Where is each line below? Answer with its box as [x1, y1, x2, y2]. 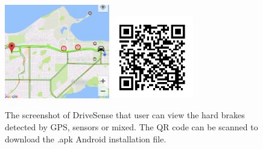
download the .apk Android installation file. [5, 132, 166, 145]
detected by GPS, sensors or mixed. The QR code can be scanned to [5, 121, 258, 133]
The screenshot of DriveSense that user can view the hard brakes [5, 109, 245, 121]
